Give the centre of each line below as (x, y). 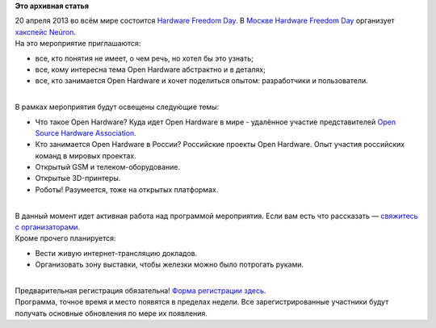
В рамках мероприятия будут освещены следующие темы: (117, 107)
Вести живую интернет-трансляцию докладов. (116, 253)
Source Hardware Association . (86, 132)
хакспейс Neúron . (46, 32)
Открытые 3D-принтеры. (78, 179)
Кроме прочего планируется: (65, 238)
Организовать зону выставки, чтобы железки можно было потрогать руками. (170, 265)
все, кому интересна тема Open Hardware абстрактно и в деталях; (150, 69)
